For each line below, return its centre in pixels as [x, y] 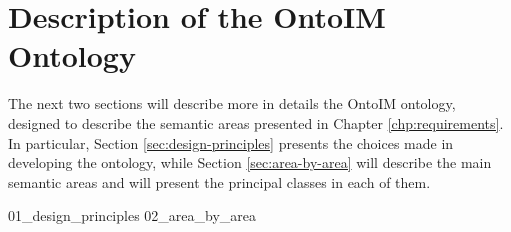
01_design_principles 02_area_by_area [132, 215]
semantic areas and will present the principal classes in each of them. [219, 181]
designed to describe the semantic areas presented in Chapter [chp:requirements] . [256, 122]
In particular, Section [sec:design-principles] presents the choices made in [231, 142]
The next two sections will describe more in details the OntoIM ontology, [232, 103]
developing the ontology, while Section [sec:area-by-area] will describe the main [250, 162]
